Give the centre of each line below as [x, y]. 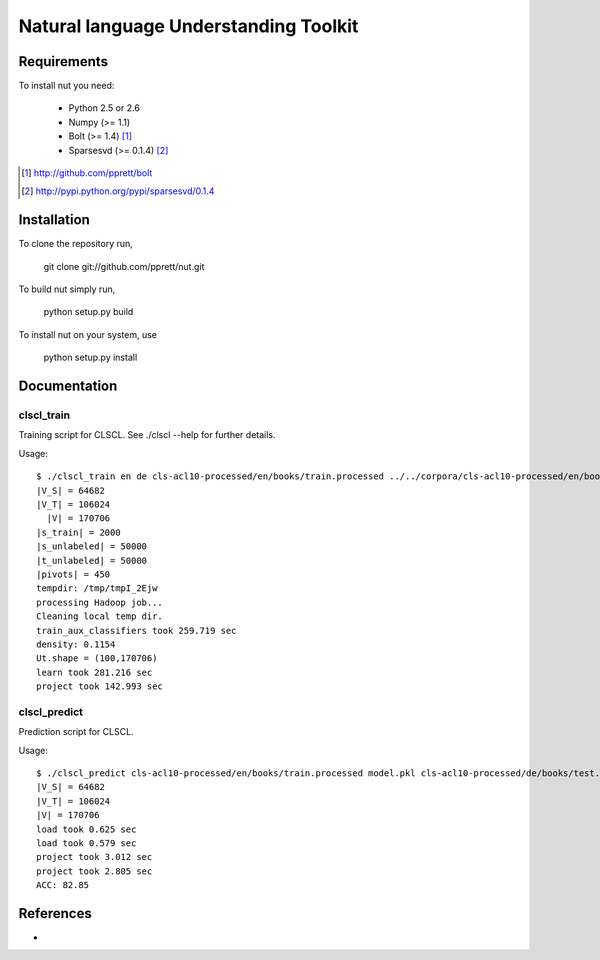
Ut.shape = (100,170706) [97, 658]
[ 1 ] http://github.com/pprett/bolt [87, 173]
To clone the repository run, [76, 244]
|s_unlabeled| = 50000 [92, 546]
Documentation [68, 386]
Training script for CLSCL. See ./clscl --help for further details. [147, 435]
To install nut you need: [66, 86]
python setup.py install [90, 357]
